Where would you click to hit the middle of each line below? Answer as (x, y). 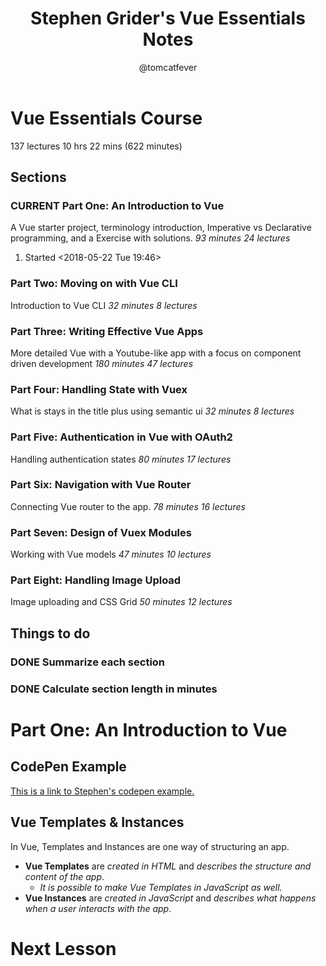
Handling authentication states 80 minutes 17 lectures (121, 459)
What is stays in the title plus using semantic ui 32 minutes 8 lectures (152, 411)
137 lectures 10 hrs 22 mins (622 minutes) (96, 146)
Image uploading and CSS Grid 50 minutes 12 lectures (121, 602)
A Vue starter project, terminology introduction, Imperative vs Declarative (161, 228)
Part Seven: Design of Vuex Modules (101, 532)
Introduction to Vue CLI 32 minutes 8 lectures (104, 305)
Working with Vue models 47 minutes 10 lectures (111, 554)
